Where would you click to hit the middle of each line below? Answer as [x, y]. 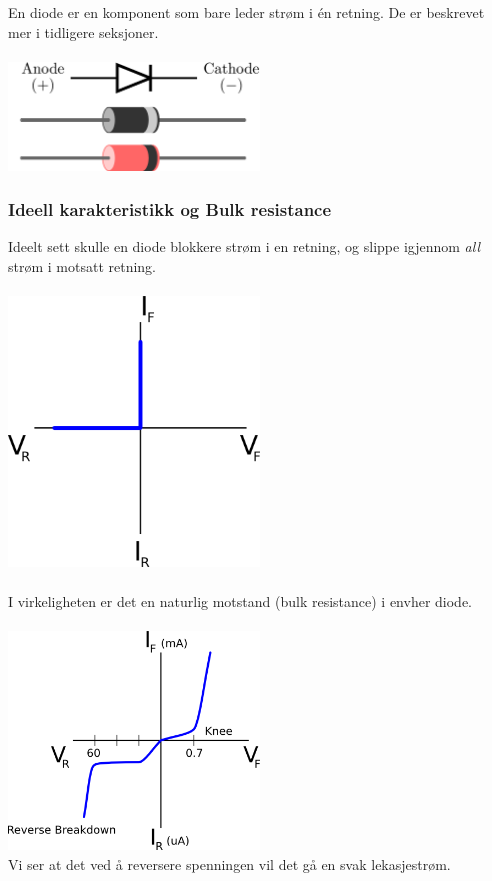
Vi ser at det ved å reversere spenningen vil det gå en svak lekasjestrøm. [229, 863]
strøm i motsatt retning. [82, 265]
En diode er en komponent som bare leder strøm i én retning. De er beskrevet [246, 12]
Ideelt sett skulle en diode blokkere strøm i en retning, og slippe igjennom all [244, 246]
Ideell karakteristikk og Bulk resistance [170, 209]
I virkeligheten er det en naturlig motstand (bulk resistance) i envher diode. [240, 600]
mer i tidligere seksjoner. [83, 31]
